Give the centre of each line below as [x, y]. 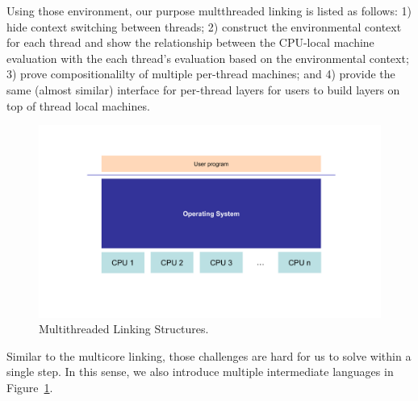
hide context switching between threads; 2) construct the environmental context [204, 26]
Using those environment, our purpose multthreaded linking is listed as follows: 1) [209, 10]
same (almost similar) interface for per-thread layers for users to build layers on [203, 89]
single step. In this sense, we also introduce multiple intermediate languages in [200, 372]
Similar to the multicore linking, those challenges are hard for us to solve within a [209, 355]
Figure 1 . [30, 388]
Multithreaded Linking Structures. [124, 329]
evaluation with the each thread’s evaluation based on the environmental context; [208, 58]
